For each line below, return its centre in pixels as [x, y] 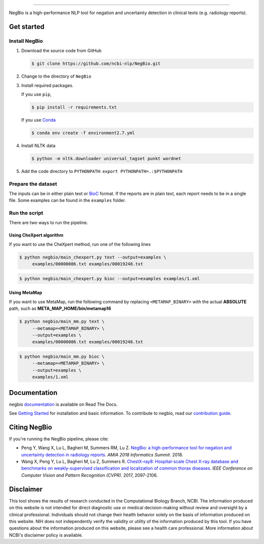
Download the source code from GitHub [61, 51]
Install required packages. [47, 85]
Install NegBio [26, 41]
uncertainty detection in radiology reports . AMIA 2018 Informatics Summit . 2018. [102, 455]
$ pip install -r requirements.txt [74, 107]
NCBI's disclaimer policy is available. [46, 535]
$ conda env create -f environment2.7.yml [83, 133]
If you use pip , [36, 94]
